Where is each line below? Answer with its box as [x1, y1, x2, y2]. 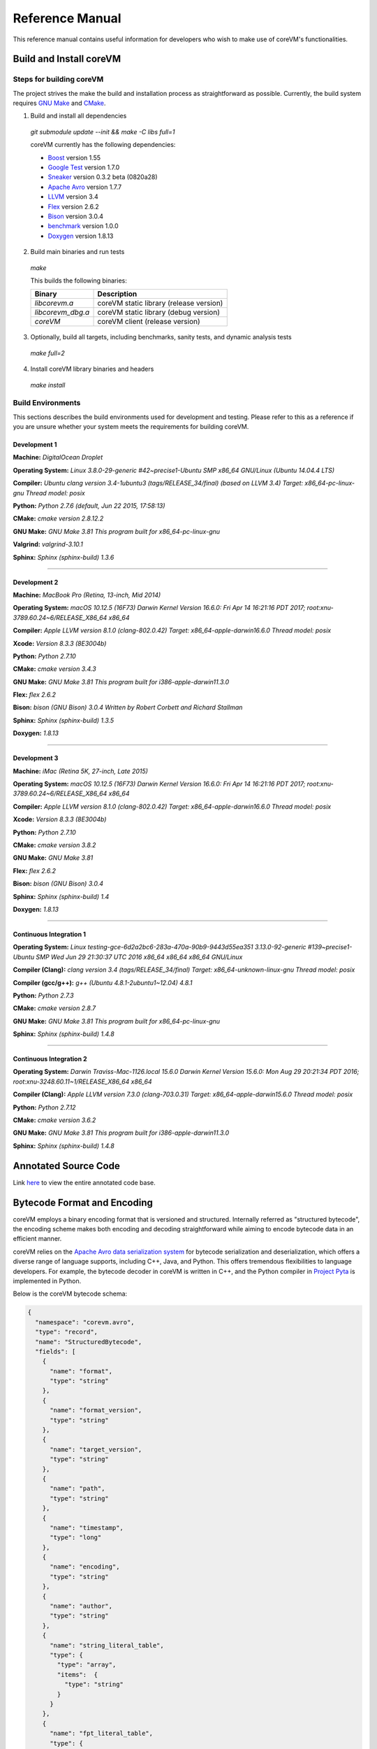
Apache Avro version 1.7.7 [47, 183, 122, 191]
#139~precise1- [307, 943, 353, 951]
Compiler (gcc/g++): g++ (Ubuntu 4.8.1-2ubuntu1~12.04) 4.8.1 [13, 978, 193, 986]
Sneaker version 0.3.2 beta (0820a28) [47, 173, 158, 181]
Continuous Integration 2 [13, 1055, 87, 1063]
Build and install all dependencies [30, 112, 127, 120]
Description [97, 289, 138, 299]
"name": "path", [50, 1485, 105, 1493]
